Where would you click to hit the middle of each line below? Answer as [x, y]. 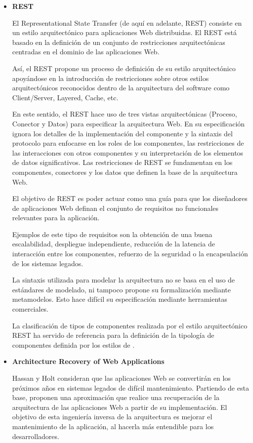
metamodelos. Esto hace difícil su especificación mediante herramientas [120, 299]
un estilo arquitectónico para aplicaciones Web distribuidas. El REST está [124, 32]
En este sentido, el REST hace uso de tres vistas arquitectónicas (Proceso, [125, 114]
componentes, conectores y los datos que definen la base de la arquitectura [125, 172]
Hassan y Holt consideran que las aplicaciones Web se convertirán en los [121, 378]
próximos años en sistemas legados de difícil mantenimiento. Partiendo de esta [130, 387]
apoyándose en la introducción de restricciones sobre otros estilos [110, 78]
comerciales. [30, 309]
